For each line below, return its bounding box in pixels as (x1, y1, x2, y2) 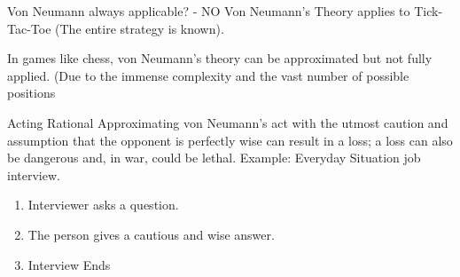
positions (7, 83, 56, 102)
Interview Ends (27, 255, 111, 273)
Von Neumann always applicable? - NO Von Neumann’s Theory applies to (7, 2, 410, 20)
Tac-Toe (7, 19, 51, 37)
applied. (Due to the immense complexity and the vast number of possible (7, 66, 409, 84)
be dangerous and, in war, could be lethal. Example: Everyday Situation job (7, 148, 421, 167)
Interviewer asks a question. (27, 195, 179, 214)
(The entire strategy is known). (55, 19, 224, 37)
